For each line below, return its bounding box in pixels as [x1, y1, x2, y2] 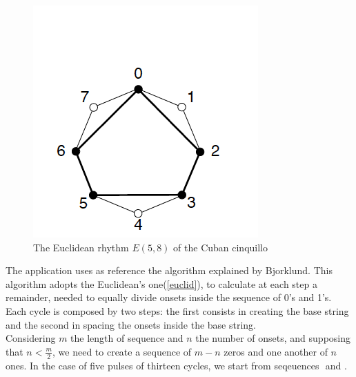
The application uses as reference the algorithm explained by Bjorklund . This [6, 263, 333, 278]
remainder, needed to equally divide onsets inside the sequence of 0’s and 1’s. [6, 290, 332, 304]
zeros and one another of [224, 344, 328, 358]
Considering [6, 331, 56, 345]
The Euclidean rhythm [33, 240, 129, 254]
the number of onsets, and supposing [195, 331, 350, 345]
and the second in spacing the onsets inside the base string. [6, 317, 257, 331]
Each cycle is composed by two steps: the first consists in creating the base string [6, 303, 349, 318]
